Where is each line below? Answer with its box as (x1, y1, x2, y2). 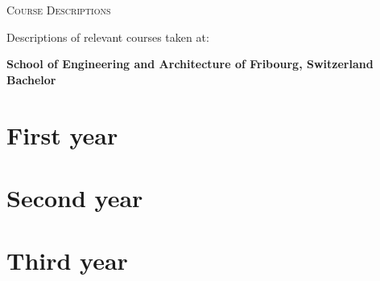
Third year (6, 244, 128, 277)
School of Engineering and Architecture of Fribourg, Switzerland (6, 55, 374, 72)
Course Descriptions (6, 2, 111, 18)
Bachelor (6, 71, 56, 88)
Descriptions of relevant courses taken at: (6, 28, 209, 45)
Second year (6, 181, 143, 214)
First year (6, 118, 118, 151)
